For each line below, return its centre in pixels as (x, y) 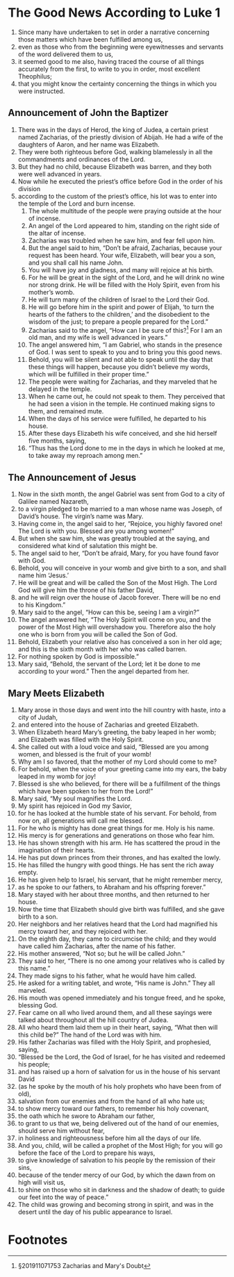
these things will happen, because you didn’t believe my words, (119, 367)
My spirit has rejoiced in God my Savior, (75, 806)
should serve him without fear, (61, 1131)
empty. (28, 873)
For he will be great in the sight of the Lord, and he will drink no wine (126, 277)
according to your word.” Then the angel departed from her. (103, 671)
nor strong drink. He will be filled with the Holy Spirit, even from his (124, 285)
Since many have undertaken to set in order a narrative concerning (114, 32)
